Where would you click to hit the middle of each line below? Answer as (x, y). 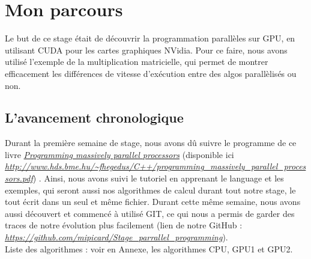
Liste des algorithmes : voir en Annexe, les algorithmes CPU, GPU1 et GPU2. (149, 248)
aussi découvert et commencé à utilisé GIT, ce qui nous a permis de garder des (150, 213)
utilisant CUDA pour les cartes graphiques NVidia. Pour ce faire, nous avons (146, 50)
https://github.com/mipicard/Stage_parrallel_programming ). (116, 237)
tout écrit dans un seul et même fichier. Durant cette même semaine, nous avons (153, 202)
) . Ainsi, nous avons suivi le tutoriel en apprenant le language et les (158, 178)
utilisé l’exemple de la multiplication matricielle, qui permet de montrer (137, 62)
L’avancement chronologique (94, 117)
